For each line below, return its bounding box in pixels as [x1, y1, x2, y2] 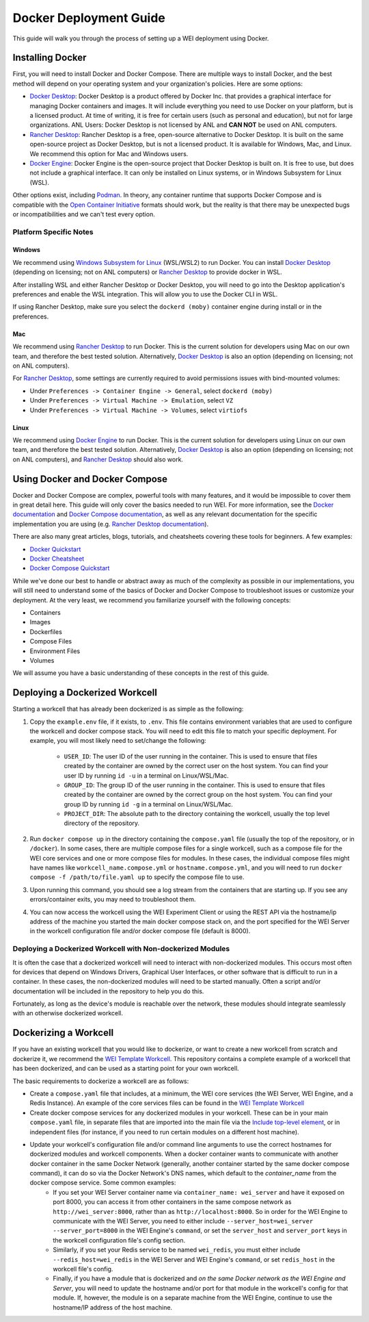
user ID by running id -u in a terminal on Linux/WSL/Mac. [64, 771, 229, 780]
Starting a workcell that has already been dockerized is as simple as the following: [12, 705, 244, 713]
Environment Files [29, 647, 81, 655]
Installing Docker [12, 52, 87, 64]
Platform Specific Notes [12, 227, 94, 236]
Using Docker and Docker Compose [12, 473, 167, 485]
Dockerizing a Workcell [12, 1027, 114, 1039]
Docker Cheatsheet [29, 555, 85, 563]
